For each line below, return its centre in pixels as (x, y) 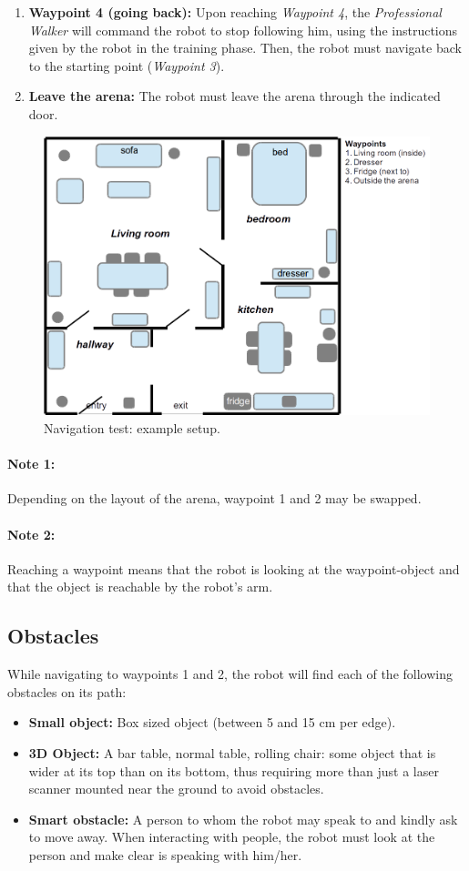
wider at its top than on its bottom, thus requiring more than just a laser (234, 770)
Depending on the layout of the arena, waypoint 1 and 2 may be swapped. (214, 498)
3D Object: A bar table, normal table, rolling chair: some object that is (232, 753)
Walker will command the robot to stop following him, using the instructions (243, 30)
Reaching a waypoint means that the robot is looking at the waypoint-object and (234, 568)
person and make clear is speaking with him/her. (165, 854)
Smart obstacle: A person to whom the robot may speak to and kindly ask (243, 819)
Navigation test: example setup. (132, 428)
